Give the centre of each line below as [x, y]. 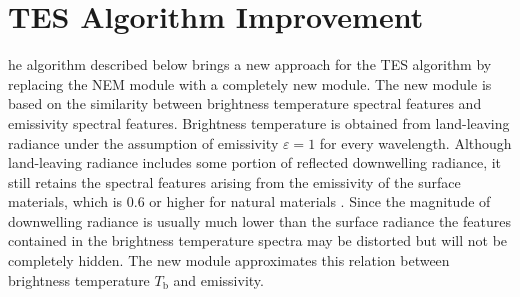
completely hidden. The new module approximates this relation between [229, 260]
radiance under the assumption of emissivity [143, 142]
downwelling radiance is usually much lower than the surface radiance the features [259, 220]
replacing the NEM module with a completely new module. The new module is [250, 83]
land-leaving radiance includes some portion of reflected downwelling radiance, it [255, 162]
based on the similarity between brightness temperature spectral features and [245, 103]
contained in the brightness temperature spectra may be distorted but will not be [258, 240]
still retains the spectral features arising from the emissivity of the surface [234, 181]
